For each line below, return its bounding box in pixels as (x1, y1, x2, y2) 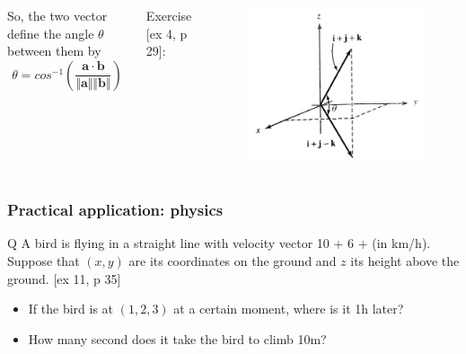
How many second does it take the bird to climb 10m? (28, 329, 327, 348)
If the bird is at (28, 299, 114, 318)
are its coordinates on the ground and (128, 251, 337, 270)
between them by (7, 41, 101, 60)
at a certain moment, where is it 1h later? (173, 299, 404, 318)
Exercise (145, 6, 192, 24)
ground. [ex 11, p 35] (7, 269, 121, 288)
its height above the (350, 251, 460, 270)
